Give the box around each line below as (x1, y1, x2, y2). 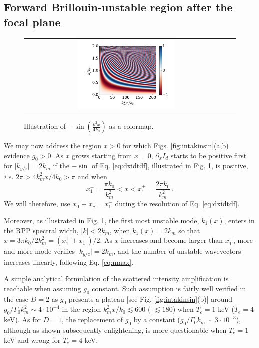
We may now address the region (4, 140, 102, 151)
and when (77, 171, 107, 181)
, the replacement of (61, 314, 123, 325)
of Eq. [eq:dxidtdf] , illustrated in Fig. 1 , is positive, (92, 160, 248, 171)
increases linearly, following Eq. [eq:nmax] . (4, 256, 134, 267)
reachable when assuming (4, 283, 81, 293)
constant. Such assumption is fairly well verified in (92, 283, 246, 293)
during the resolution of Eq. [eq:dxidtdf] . (115, 198, 240, 209)
